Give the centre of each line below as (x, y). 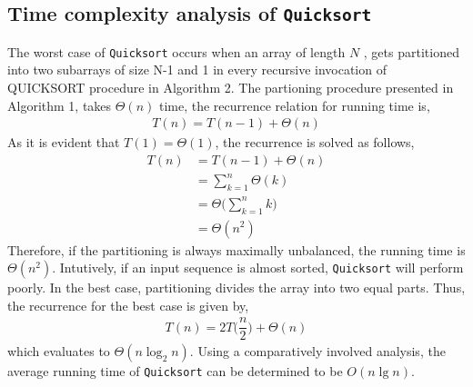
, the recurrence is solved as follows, (315, 142)
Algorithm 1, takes (60, 105)
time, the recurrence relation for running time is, (294, 105)
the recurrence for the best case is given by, (128, 305)
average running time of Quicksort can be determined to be (175, 371)
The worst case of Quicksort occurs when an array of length (176, 51)
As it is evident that (64, 142)
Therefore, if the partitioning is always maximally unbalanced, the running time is (236, 249)
